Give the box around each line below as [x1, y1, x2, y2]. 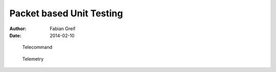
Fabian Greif [50, 26, 76, 32]
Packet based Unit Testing [9, 8, 123, 19]
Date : [9, 32, 21, 38]
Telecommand [22, 44, 53, 51]
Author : [9, 26, 27, 32]
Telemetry [22, 56, 44, 62]
